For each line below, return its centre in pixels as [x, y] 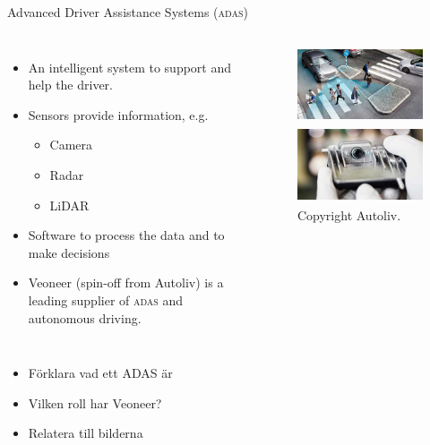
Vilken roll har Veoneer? [95, 402]
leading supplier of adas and [106, 300]
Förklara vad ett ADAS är [100, 373]
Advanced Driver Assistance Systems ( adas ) [128, 12]
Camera [71, 145]
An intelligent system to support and [130, 67]
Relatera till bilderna [86, 433]
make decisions [69, 252]
